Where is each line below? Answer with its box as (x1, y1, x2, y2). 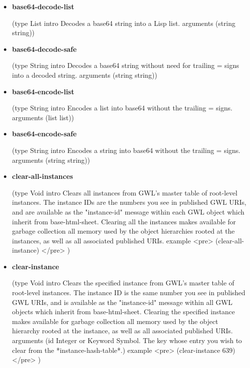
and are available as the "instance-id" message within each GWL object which (12, 206, 245, 216)
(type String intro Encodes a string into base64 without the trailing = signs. (12, 145, 241, 155)
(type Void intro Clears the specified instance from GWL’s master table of (12, 278, 234, 288)
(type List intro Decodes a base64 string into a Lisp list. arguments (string (12, 18, 235, 28)
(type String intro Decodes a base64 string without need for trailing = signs (12, 60, 239, 70)
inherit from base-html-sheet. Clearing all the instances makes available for (12, 216, 236, 226)
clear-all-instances (12, 171, 73, 181)
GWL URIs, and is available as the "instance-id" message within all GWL (12, 297, 232, 307)
